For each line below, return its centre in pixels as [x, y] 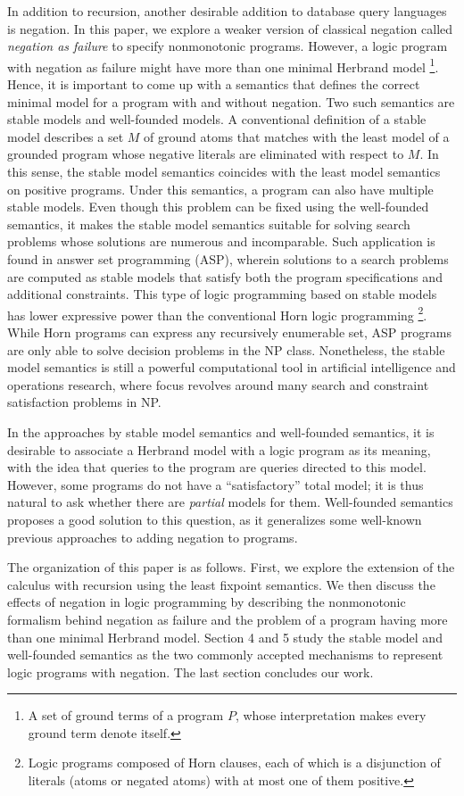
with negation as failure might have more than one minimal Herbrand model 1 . [223, 65]
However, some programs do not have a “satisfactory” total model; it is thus [215, 484]
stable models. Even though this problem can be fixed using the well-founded [218, 207]
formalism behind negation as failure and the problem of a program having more [228, 619]
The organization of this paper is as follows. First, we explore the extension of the [231, 567]
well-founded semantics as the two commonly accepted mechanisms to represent [225, 655]
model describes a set [66, 136]
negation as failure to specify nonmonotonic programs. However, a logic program [228, 46]
